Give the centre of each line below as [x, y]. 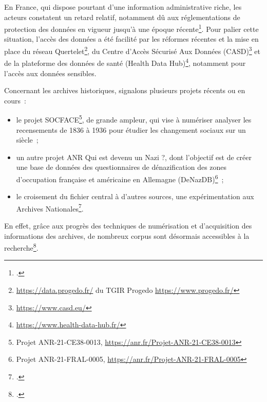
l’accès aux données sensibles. [50, 73]
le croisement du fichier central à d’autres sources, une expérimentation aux [135, 196]
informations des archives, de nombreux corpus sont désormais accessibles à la [127, 235]
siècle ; [27, 140]
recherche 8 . [21, 247]
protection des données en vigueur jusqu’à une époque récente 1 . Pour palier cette [131, 28]
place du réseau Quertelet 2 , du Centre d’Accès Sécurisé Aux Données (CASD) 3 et [132, 50]
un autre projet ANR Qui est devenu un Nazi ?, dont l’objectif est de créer [134, 157]
